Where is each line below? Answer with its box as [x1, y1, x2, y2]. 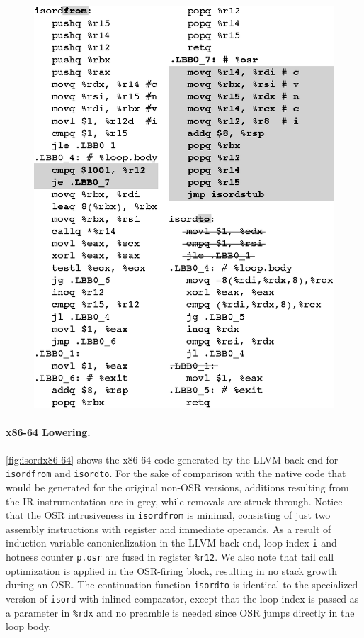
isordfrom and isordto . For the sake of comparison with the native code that [6, 466, 346, 481]
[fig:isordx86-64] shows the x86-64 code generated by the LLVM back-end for [6, 452, 339, 466]
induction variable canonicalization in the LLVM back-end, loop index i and [6, 535, 337, 550]
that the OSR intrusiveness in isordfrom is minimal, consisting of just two [6, 508, 331, 522]
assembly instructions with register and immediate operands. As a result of [6, 521, 331, 536]
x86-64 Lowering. [6, 425, 91, 440]
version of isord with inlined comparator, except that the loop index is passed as [6, 591, 359, 605]
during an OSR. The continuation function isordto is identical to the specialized [6, 577, 358, 592]
